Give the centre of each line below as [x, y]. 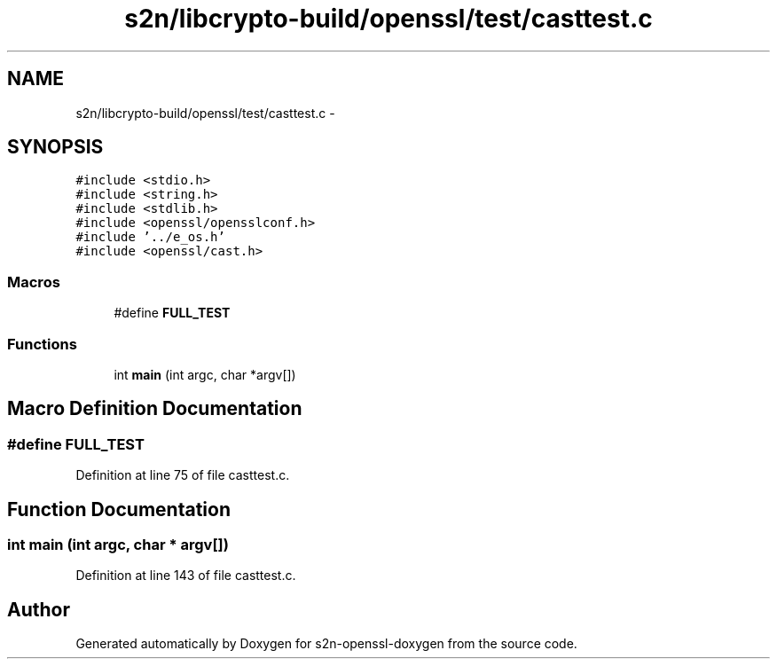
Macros [34, 282]
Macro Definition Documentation [155, 409]
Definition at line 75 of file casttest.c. [183, 475]
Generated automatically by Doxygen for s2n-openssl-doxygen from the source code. [326, 644]
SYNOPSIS [55, 147]
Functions [42, 344]
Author [39, 609]
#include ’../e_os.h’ [150, 237]
